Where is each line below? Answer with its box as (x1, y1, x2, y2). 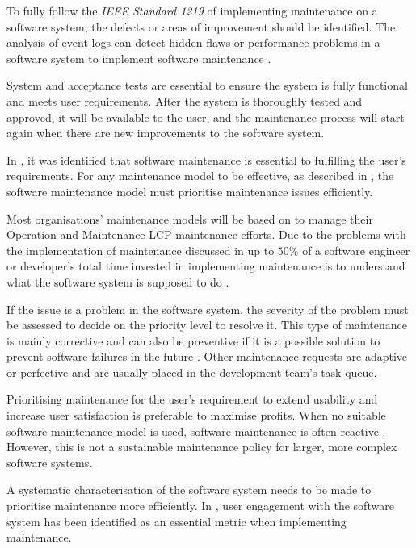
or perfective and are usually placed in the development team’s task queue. (6, 363, 377, 380)
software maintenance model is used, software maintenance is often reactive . (6, 422, 386, 439)
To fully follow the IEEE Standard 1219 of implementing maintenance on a (6, 2, 378, 19)
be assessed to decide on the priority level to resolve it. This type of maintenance (6, 316, 407, 333)
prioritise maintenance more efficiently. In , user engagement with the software (6, 497, 394, 514)
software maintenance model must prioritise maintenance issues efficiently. (6, 182, 373, 199)
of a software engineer (302, 241, 410, 258)
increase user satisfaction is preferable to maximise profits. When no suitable (6, 407, 386, 424)
